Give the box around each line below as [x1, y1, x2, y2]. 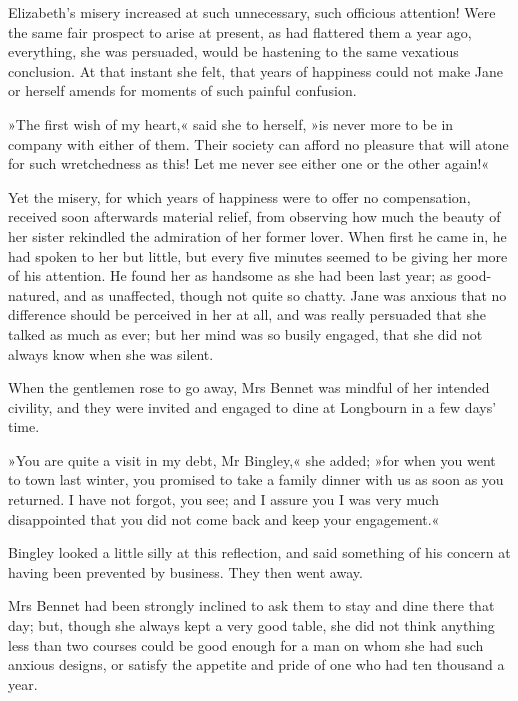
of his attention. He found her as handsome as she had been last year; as [8, 265, 453, 286]
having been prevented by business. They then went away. [8, 561, 363, 582]
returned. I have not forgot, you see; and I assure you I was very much [8, 489, 439, 510]
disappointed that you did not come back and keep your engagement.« [8, 508, 440, 529]
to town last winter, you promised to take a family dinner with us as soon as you [8, 469, 504, 490]
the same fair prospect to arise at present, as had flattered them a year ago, [8, 21, 472, 42]
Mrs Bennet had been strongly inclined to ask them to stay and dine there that [8, 595, 495, 616]
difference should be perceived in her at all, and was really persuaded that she [8, 304, 487, 325]
